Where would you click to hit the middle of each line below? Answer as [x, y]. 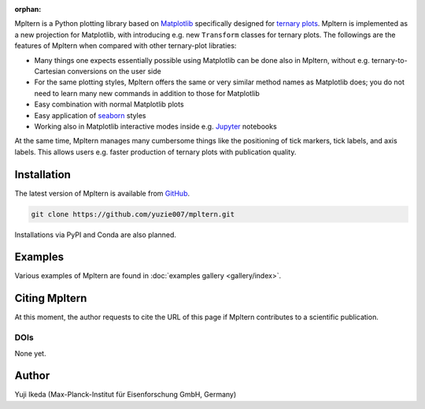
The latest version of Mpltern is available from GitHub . [102, 193]
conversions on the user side [114, 71]
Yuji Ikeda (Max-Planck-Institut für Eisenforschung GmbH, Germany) [126, 395]
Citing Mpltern [51, 298]
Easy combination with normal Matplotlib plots [109, 104]
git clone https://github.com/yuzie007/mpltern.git [133, 214]
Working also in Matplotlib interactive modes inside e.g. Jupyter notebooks [155, 126]
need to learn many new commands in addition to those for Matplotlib [147, 93]
